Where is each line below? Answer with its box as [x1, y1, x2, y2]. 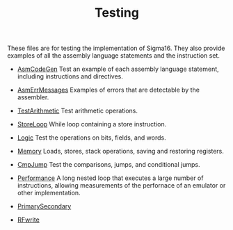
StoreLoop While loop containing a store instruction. [17, 120, 167, 129]
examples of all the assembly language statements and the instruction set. [7, 51, 220, 60]
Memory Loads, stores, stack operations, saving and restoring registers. [17, 147, 224, 156]
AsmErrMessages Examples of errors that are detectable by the [17, 85, 200, 95]
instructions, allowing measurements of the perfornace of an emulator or [17, 181, 226, 190]
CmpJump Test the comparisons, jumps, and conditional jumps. [17, 161, 200, 169]
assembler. [17, 93, 49, 101]
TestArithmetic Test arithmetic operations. [17, 106, 138, 115]
